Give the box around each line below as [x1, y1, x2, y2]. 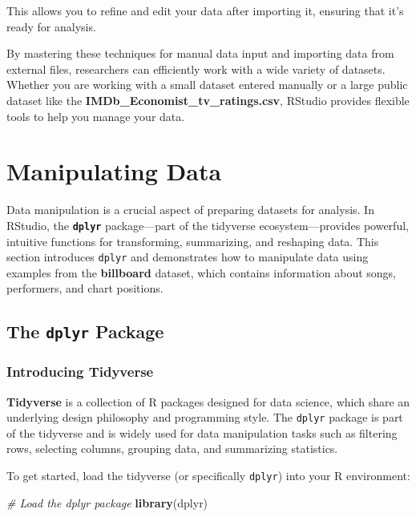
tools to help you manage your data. [6, 107, 185, 124]
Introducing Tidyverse [6, 361, 154, 382]
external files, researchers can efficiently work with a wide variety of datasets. [6, 60, 386, 77]
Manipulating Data [6, 155, 222, 188]
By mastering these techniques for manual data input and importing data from [6, 45, 394, 62]
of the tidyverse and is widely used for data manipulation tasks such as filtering [6, 424, 398, 441]
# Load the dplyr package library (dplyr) [6, 494, 208, 511]
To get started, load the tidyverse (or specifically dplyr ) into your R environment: [6, 467, 410, 483]
